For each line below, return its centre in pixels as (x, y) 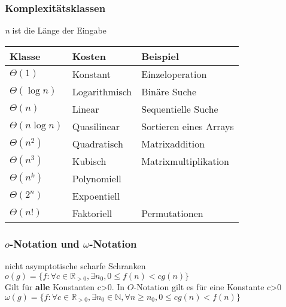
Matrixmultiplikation (185, 161)
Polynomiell (97, 178)
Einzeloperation (174, 74)
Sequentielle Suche (180, 109)
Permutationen (172, 213)
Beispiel (160, 56)
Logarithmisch (102, 91)
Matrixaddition (173, 143)
